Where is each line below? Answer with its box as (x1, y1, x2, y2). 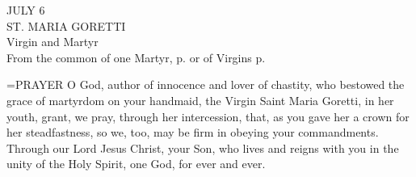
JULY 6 (6, 2, 45, 18)
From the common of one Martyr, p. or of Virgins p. (6, 48, 266, 65)
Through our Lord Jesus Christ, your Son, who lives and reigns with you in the (6, 139, 399, 156)
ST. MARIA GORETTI (6, 17, 126, 34)
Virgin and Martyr (6, 33, 99, 50)
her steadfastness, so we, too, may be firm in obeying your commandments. (6, 124, 379, 141)
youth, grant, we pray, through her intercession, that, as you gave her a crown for (6, 107, 410, 124)
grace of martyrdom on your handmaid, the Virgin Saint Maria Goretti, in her (6, 91, 394, 108)
